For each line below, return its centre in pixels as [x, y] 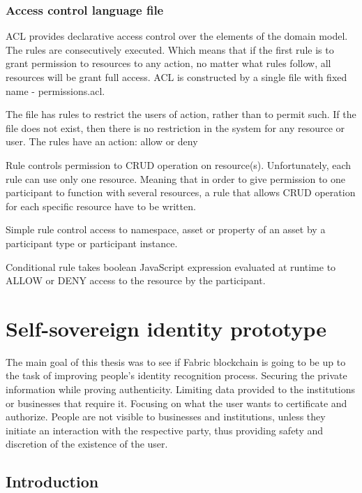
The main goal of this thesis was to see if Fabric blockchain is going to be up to [176, 361]
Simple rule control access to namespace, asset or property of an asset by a [166, 229]
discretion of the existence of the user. [87, 444]
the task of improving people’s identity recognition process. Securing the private [176, 375]
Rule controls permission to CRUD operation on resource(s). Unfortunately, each [179, 164]
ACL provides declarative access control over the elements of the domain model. [177, 36]
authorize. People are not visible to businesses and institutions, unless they [166, 417]
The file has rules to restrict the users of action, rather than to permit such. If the [181, 114]
